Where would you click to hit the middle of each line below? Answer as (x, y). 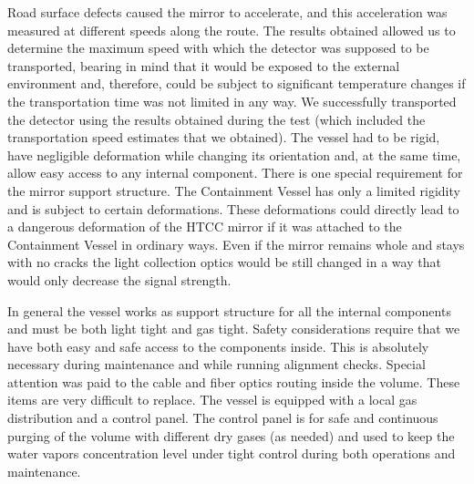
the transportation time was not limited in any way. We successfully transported (232, 101)
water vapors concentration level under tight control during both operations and (232, 453)
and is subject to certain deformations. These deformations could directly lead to (233, 208)
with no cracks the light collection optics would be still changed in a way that (224, 262)
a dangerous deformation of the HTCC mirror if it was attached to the (205, 227)
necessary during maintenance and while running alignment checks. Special (216, 364)
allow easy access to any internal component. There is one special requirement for (235, 173)
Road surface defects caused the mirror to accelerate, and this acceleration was (227, 12)
